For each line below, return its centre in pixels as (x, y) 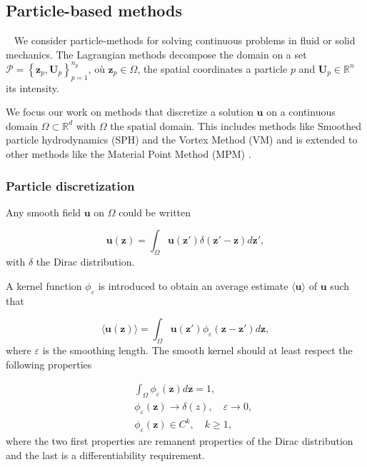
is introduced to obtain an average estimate (193, 285)
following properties (49, 364)
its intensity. (32, 87)
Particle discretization (70, 185)
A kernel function (44, 285)
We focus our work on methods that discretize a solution (130, 112)
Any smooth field (44, 212)
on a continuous (301, 112)
